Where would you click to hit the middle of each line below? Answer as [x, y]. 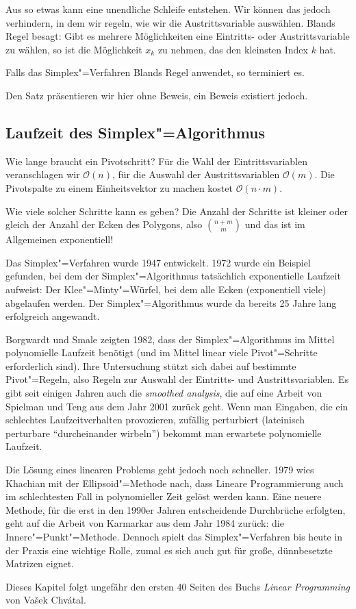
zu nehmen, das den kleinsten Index [233, 49]
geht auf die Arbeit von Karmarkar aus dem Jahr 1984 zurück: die [145, 523]
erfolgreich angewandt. [53, 316]
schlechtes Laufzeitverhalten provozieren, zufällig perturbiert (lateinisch [155, 420]
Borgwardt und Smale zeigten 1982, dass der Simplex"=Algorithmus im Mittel [170, 339]
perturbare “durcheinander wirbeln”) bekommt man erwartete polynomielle [164, 433]
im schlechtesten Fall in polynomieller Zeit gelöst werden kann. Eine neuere [164, 496]
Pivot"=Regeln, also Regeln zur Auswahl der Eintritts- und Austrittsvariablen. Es [177, 379]
